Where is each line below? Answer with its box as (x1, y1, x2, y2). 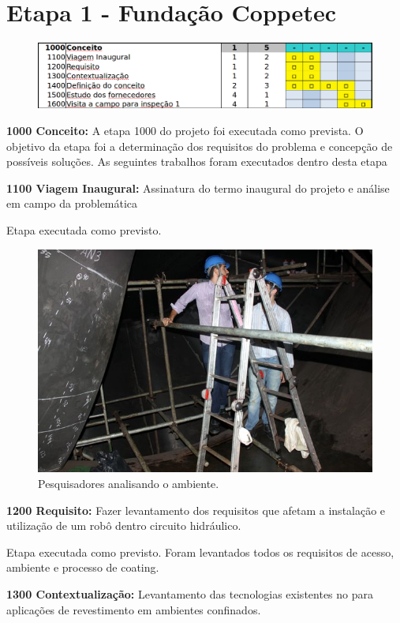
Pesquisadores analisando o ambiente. (38, 475, 219, 491)
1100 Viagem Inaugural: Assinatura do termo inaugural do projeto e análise (6, 179, 390, 196)
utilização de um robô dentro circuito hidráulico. (6, 517, 241, 534)
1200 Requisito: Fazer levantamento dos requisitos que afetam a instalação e (6, 501, 386, 518)
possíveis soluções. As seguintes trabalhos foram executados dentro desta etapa (6, 153, 387, 170)
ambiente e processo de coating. (6, 559, 159, 576)
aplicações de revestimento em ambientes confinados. (6, 601, 261, 617)
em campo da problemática (6, 195, 138, 212)
